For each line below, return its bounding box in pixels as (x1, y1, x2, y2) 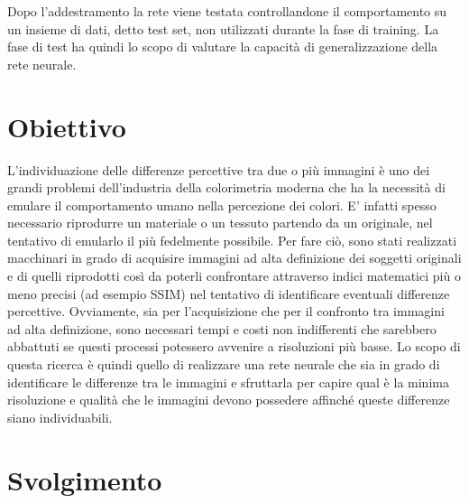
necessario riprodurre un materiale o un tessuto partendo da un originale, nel (7, 213, 433, 232)
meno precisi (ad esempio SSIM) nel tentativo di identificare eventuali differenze (7, 284, 450, 303)
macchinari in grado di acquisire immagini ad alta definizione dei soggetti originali (7, 248, 462, 267)
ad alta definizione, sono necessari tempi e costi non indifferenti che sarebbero (7, 319, 437, 338)
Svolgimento (7, 461, 162, 498)
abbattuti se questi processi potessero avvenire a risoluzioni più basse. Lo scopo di (7, 337, 461, 356)
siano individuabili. (7, 407, 113, 426)
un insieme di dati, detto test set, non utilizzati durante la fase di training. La (7, 19, 439, 38)
